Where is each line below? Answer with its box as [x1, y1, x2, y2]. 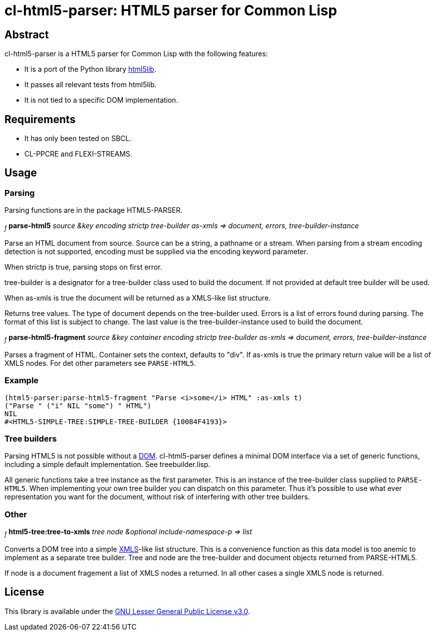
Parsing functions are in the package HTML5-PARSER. [4, 206, 183, 215]
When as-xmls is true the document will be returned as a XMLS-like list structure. [4, 294, 271, 303]
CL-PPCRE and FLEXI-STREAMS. [24, 150, 132, 159]
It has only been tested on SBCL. [24, 134, 132, 143]
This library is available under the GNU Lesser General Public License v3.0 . [4, 607, 250, 616]
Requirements [4, 113, 76, 126]
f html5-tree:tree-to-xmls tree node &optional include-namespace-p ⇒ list [4, 527, 252, 538]
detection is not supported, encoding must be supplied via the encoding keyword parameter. [4, 247, 308, 256]
